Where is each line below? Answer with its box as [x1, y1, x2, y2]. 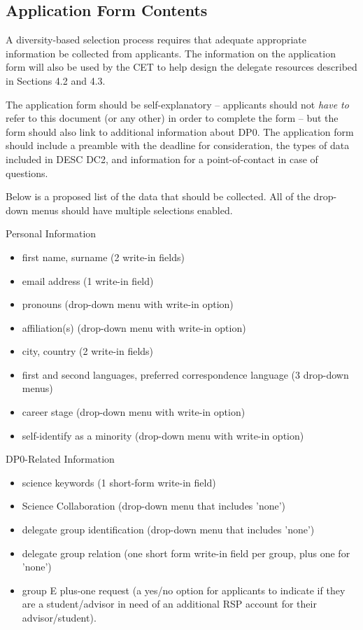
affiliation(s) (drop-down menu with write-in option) [22, 320, 246, 335]
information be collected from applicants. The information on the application [6, 45, 336, 60]
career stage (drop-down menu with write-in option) [22, 405, 245, 419]
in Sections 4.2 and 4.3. [6, 73, 106, 87]
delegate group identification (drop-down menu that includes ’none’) [22, 522, 315, 537]
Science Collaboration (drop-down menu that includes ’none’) [22, 498, 286, 513]
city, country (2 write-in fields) [22, 344, 154, 358]
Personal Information [6, 226, 97, 241]
